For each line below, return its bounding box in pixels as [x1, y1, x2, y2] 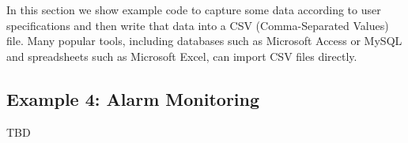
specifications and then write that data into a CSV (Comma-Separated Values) [6, 17, 389, 33]
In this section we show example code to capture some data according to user [6, 2, 381, 17]
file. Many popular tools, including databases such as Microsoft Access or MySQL [6, 32, 402, 49]
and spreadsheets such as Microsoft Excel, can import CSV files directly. [6, 47, 357, 64]
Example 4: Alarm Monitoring [6, 86, 260, 111]
